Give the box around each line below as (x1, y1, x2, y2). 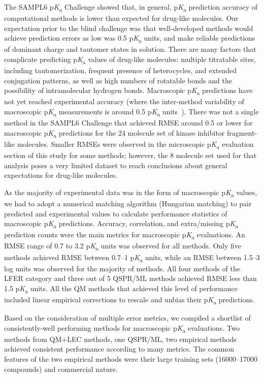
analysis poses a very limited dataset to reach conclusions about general (4, 160, 227, 170)
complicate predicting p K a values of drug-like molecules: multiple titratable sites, (4, 54, 256, 66)
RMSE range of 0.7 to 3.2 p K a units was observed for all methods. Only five (4, 240, 242, 253)
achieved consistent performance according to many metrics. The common (4, 343, 234, 354)
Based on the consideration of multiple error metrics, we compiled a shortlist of (4, 312, 251, 323)
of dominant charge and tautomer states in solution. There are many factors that (4, 44, 256, 54)
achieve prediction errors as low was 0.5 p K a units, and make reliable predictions (4, 33, 255, 45)
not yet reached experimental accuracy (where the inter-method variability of (4, 96, 244, 107)
